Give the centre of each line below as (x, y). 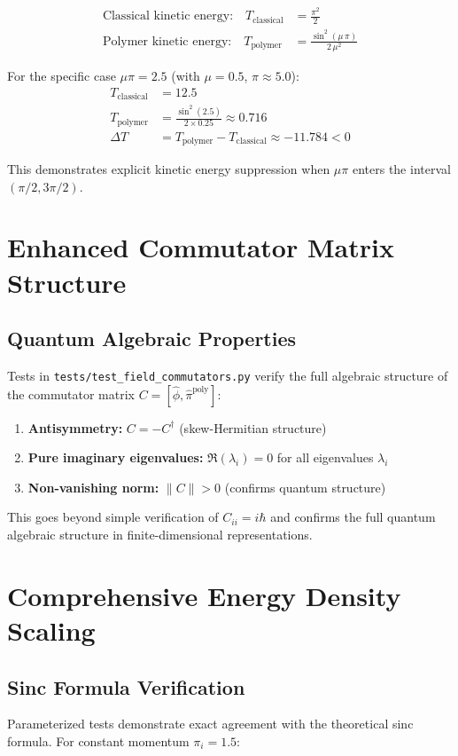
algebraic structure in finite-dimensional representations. (160, 534)
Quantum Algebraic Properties (152, 339)
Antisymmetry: (75, 427)
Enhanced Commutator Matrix (201, 247)
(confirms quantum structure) (305, 487)
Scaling (51, 630)
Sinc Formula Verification (126, 686)
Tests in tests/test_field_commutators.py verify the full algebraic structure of (228, 375)
